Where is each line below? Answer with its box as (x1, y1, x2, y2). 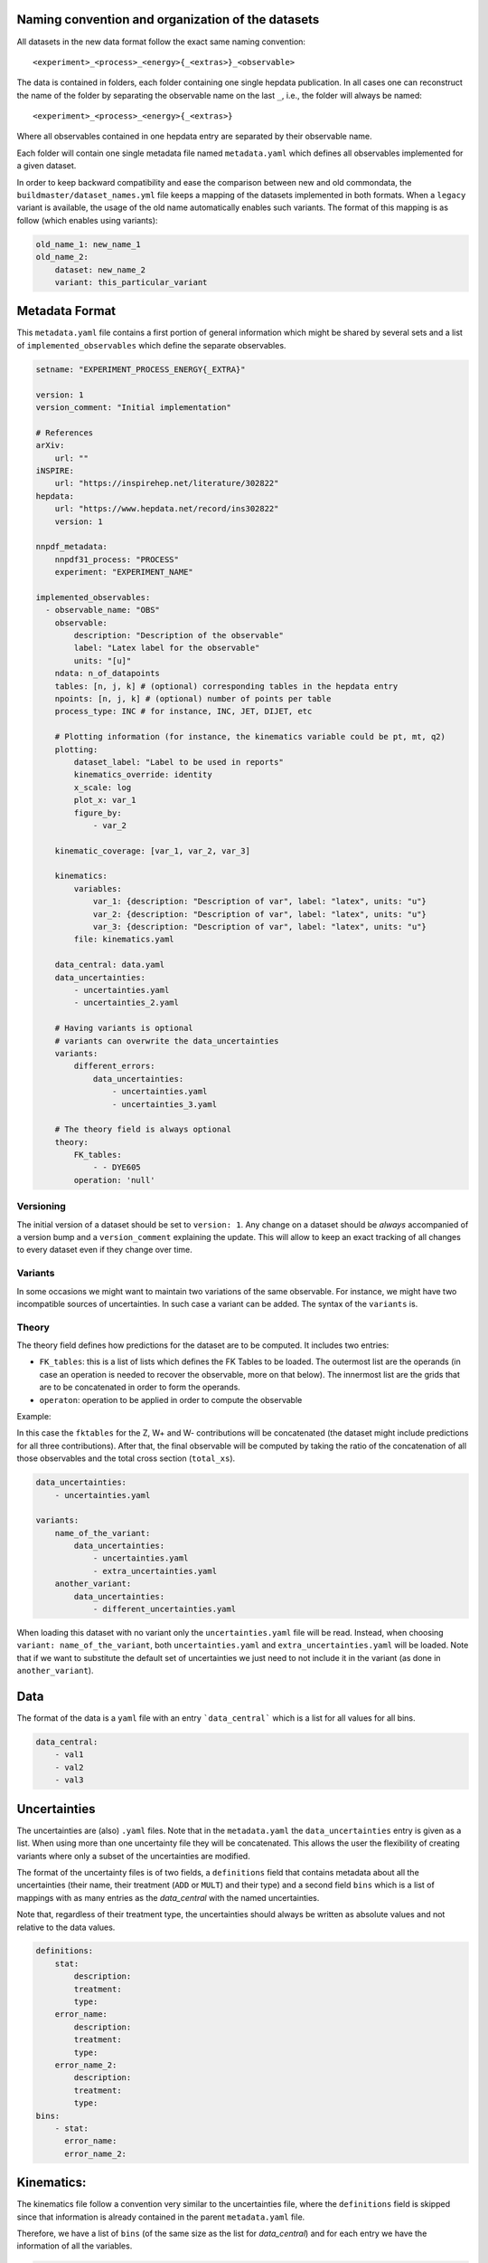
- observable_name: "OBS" (45, 605, 160, 616)
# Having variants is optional (54, 1023, 193, 1034)
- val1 (54, 1750, 84, 1760)
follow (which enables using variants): (16, 215, 158, 225)
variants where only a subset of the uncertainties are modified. (16, 1850, 250, 1861)
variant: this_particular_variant (54, 277, 208, 287)
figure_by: (73, 807, 122, 818)
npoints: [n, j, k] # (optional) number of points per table (54, 693, 332, 703)
